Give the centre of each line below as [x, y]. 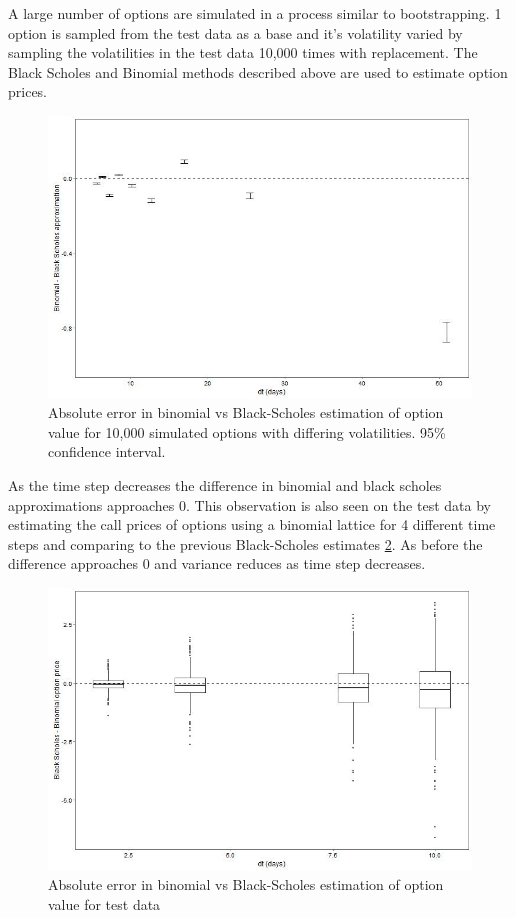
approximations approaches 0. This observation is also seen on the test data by [249, 504]
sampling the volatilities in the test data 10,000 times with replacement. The [243, 52]
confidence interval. [107, 451]
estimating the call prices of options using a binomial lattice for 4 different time [252, 524]
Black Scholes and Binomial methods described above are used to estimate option [258, 71]
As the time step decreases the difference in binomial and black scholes [225, 485]
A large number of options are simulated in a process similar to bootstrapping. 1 [255, 13]
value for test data [104, 903]
